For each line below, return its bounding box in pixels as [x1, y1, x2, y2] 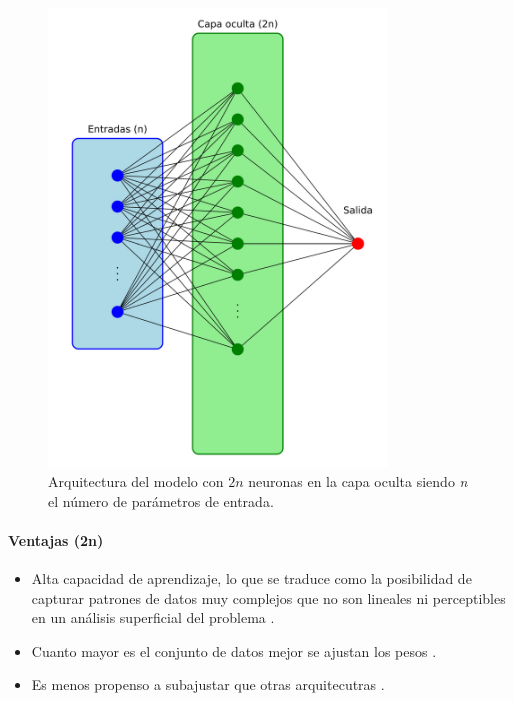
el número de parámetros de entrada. [48, 490, 274, 511]
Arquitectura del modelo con [48, 471, 224, 492]
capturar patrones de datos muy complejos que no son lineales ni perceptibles [31, 587, 506, 608]
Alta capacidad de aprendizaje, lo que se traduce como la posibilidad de [31, 568, 472, 588]
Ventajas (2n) [8, 529, 104, 550]
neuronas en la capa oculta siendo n [248, 471, 468, 492]
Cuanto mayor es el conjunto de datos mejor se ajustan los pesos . [31, 640, 437, 661]
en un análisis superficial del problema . [31, 607, 275, 628]
